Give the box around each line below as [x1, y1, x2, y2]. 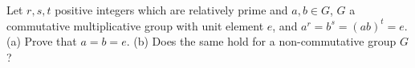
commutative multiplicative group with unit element [6, 17, 264, 34]
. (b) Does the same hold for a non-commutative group [126, 33, 397, 50]
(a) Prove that [6, 33, 77, 50]
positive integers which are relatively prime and [55, 2, 288, 18]
